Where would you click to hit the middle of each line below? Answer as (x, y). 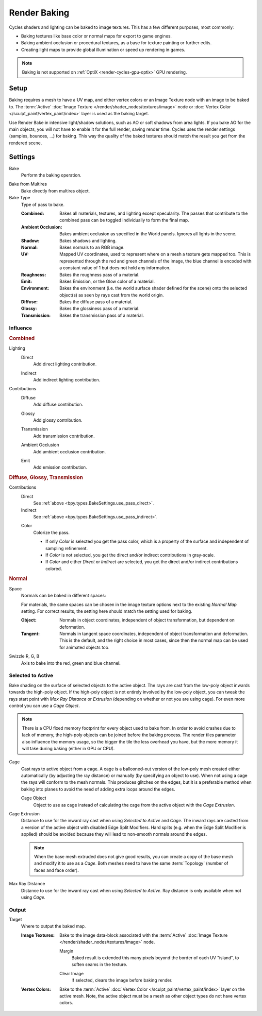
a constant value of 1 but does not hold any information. (115, 268)
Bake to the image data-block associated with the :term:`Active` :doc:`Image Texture (144, 935)
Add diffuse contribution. (58, 405)
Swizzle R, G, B (24, 656)
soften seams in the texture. (99, 964)
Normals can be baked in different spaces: (64, 596)
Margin (66, 951)
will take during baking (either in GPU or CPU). (68, 748)
